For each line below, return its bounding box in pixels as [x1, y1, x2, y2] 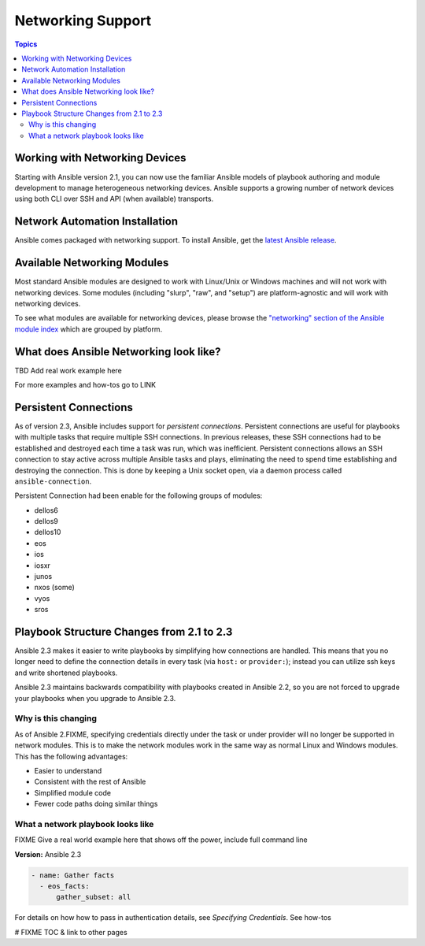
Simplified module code [34, 788, 112, 797]
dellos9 [34, 517, 58, 526]
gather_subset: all [56, 892, 131, 902]
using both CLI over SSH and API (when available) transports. [14, 194, 214, 204]
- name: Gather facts [31, 870, 115, 880]
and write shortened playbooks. [14, 668, 118, 677]
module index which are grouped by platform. [14, 324, 163, 334]
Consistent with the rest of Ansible [34, 777, 146, 787]
